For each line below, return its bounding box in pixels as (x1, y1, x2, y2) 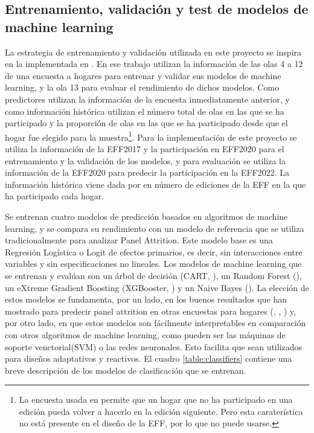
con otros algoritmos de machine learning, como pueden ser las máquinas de (5, 328, 286, 341)
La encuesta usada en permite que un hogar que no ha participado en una (19, 393, 293, 406)
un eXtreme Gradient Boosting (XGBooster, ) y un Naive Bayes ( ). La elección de (5, 281, 309, 293)
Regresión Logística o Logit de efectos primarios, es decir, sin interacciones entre (5, 245, 303, 258)
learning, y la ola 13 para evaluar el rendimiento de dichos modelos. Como (5, 81, 280, 94)
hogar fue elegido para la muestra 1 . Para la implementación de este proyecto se (5, 129, 297, 143)
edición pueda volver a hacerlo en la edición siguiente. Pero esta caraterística (19, 405, 303, 417)
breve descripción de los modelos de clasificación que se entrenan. (5, 364, 246, 376)
